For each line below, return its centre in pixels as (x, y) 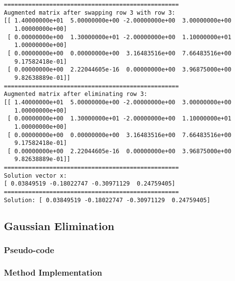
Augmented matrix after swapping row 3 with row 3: (90, 12)
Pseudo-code (29, 250)
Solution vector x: (35, 176)
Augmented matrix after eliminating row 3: (76, 94)
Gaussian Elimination (59, 225)
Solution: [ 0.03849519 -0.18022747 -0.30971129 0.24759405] (107, 200)
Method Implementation (53, 272)
